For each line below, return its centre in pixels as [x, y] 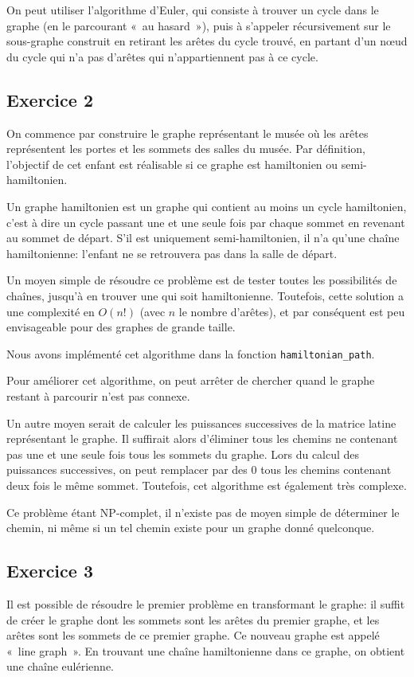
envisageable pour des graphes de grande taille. [121, 327]
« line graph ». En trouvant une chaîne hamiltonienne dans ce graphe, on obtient [206, 650]
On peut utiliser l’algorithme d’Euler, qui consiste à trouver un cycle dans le [193, 10]
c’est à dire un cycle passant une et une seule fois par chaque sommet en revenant [206, 222]
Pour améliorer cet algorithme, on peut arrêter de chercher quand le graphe [191, 380]
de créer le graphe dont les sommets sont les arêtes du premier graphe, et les [193, 619]
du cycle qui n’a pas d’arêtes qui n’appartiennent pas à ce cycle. [162, 56]
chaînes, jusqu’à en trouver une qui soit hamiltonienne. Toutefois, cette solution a [205, 295]
